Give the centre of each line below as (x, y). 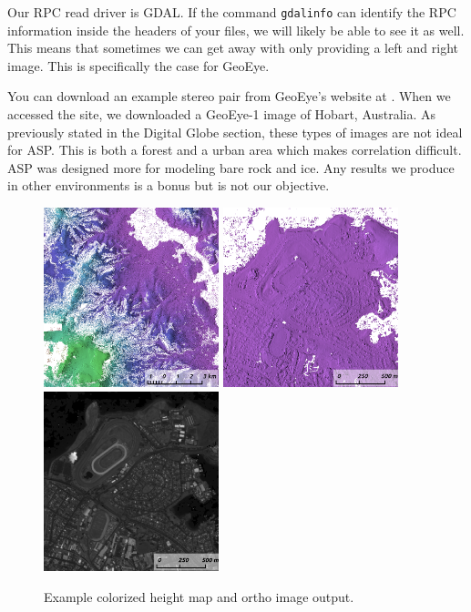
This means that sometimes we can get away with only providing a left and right (233, 48)
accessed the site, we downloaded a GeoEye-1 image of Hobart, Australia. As (222, 114)
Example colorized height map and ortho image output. (199, 596)
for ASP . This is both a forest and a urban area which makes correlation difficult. (235, 150)
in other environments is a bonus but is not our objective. (169, 185)
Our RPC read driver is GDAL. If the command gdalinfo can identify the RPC (232, 12)
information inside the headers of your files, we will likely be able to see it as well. (236, 30)
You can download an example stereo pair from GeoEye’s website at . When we (229, 96)
